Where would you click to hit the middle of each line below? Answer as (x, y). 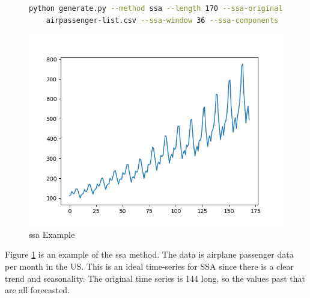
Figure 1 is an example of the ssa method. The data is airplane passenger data (149, 254)
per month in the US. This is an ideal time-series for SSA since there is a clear (149, 266)
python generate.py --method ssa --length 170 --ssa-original (156, 8)
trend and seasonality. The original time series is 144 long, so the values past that (155, 278)
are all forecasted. (37, 290)
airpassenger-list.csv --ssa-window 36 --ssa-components (162, 20)
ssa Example (52, 234)
